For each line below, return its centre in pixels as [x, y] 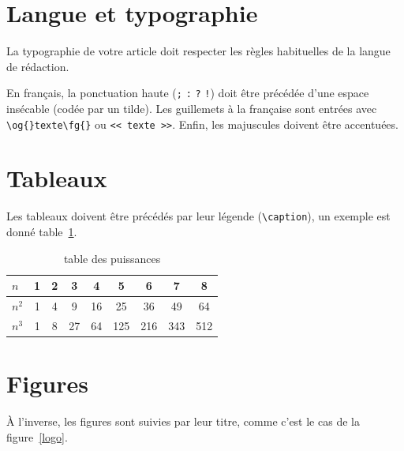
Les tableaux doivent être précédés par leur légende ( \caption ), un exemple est [198, 216]
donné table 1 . [42, 231]
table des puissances [112, 258]
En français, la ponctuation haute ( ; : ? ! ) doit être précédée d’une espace [188, 93]
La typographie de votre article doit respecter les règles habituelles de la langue [198, 51]
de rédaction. [38, 66]
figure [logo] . [37, 436]
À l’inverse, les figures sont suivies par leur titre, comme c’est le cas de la [183, 421]
